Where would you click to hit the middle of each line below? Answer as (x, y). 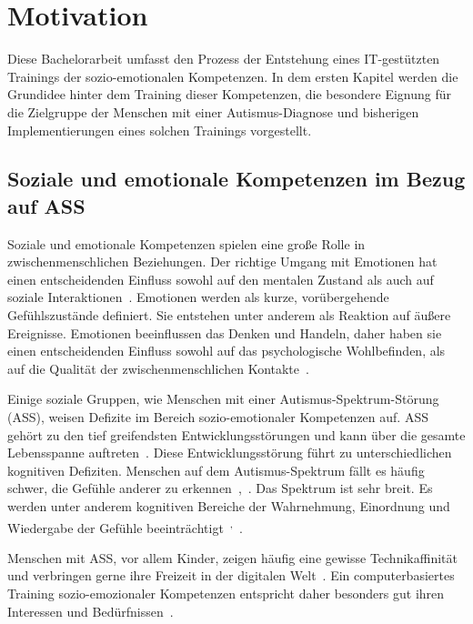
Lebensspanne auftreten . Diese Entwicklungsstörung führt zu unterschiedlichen (230, 453)
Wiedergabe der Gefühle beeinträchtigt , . (126, 526)
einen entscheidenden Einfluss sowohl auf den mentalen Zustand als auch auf (221, 279)
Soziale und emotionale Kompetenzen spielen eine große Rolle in (186, 243)
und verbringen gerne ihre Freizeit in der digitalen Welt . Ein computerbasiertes (231, 575)
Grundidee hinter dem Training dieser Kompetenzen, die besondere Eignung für (230, 94)
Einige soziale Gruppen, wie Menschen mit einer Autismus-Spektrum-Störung (223, 399)
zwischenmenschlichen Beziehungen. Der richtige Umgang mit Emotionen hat (222, 262)
